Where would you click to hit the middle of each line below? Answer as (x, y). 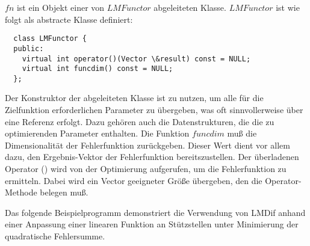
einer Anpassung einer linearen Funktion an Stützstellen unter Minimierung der (152, 224)
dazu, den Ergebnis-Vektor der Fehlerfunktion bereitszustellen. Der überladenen (152, 157)
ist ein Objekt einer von (60, 7)
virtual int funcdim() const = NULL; (98, 69)
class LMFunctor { (50, 39)
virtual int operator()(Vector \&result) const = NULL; (136, 59)
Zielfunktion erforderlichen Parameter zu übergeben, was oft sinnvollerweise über (154, 110)
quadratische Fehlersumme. (55, 236)
